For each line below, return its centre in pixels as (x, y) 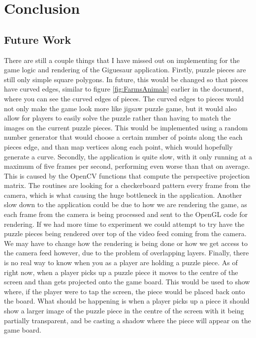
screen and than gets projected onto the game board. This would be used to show (127, 282)
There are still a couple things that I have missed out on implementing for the (122, 60)
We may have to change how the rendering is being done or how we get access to (126, 243)
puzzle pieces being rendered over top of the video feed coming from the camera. (125, 233)
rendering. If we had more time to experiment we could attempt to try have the (124, 224)
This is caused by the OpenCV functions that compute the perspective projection (127, 175)
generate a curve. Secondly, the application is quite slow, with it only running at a (128, 156)
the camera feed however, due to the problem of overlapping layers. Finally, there (127, 253)
